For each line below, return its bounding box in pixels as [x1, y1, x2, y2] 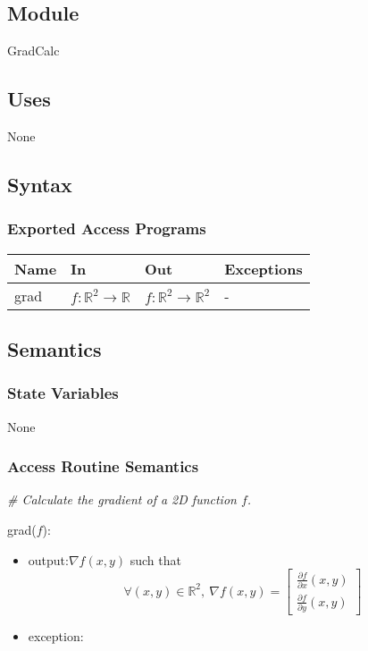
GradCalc [7, 41, 60, 60]
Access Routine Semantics [7, 455, 199, 478]
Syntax [7, 170, 72, 198]
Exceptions [224, 258, 303, 279]
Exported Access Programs [7, 217, 206, 240]
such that [130, 550, 181, 569]
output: [28, 550, 69, 569]
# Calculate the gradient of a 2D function [7, 490, 237, 509]
